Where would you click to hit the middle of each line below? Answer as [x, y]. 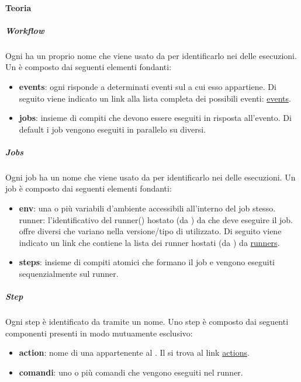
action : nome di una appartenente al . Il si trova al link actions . [134, 353]
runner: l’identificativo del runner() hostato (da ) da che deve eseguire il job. [156, 219]
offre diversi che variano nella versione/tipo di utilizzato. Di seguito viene [150, 231]
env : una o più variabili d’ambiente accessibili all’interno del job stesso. [147, 208]
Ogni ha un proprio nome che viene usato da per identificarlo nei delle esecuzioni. [151, 55]
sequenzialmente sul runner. [69, 274]
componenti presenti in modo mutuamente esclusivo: [99, 333]
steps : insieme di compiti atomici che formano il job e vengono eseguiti [147, 262]
